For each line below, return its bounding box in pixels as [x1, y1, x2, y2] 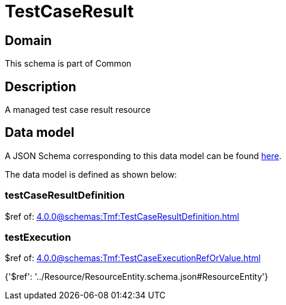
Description [5, 79, 76, 94]
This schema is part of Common [5, 58, 132, 69]
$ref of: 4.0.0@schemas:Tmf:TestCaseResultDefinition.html [5, 211, 239, 222]
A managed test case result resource [5, 104, 151, 115]
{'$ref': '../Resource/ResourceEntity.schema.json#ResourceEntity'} [5, 271, 269, 282]
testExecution [5, 231, 71, 243]
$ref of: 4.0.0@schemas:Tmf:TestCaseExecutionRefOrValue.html [5, 253, 261, 264]
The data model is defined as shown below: [5, 169, 177, 180]
